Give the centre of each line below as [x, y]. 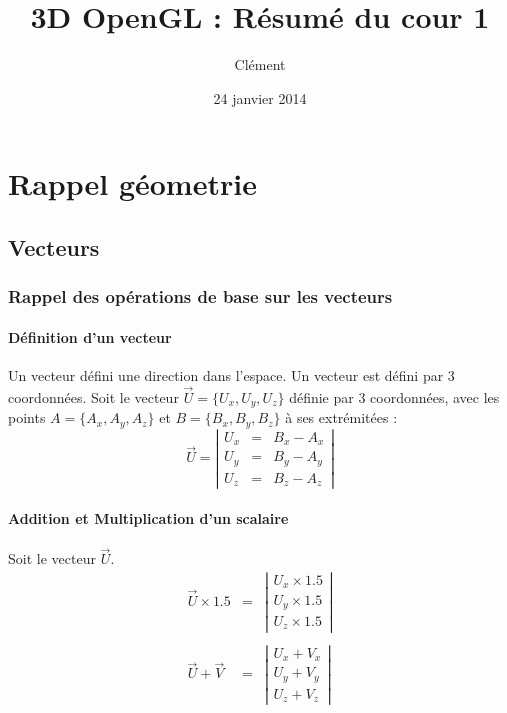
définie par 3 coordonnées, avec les [394, 396]
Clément [260, 64]
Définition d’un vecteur [90, 336]
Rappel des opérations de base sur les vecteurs [200, 296]
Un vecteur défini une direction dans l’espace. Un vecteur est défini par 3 [231, 374]
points [27, 417]
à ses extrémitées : [341, 417]
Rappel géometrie [132, 183]
